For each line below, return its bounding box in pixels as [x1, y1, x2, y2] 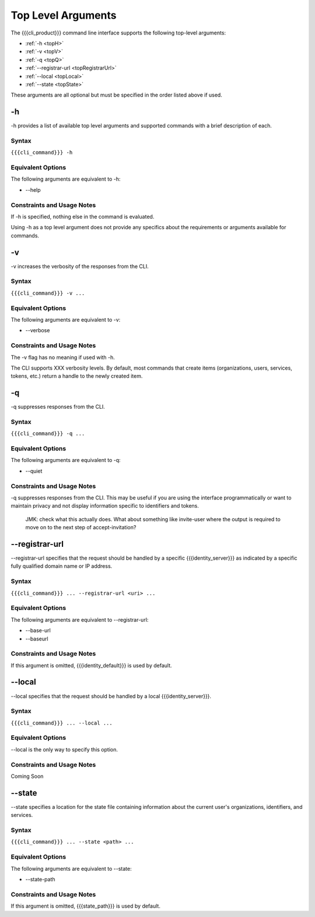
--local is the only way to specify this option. [10, 746, 118, 753]
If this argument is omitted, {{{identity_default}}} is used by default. [10, 661, 172, 669]
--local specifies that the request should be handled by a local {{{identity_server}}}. [10, 692, 212, 699]
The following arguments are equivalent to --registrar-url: [10, 616, 149, 623]
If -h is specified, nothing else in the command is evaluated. [10, 213, 155, 220]
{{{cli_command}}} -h [10, 149, 73, 156]
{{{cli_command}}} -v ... [10, 289, 85, 297]
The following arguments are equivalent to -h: [10, 175, 121, 182]
